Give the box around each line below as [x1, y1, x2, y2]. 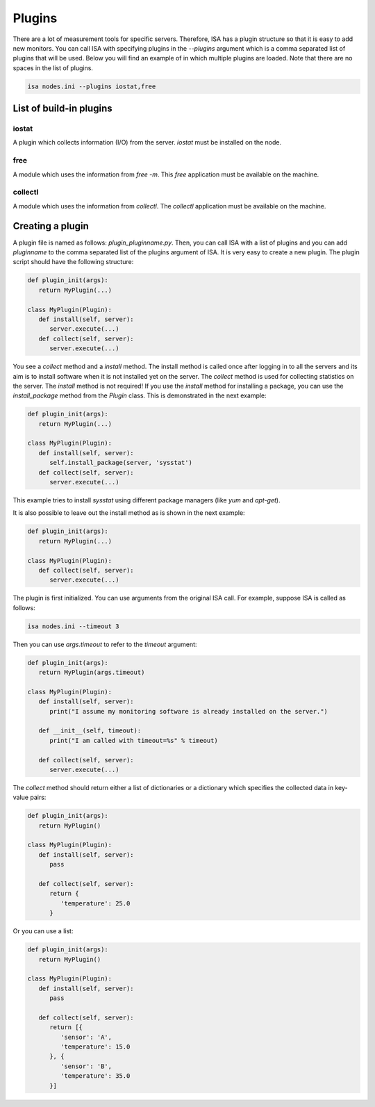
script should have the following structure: [12, 258, 134, 266]
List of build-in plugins [12, 103, 112, 115]
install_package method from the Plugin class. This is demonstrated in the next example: [12, 391, 267, 400]
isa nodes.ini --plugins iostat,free [27, 82, 156, 90]
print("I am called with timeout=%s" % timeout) [49, 737, 218, 744]
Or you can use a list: [12, 927, 74, 935]
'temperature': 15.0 [60, 1043, 131, 1051]
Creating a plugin [12, 220, 90, 232]
